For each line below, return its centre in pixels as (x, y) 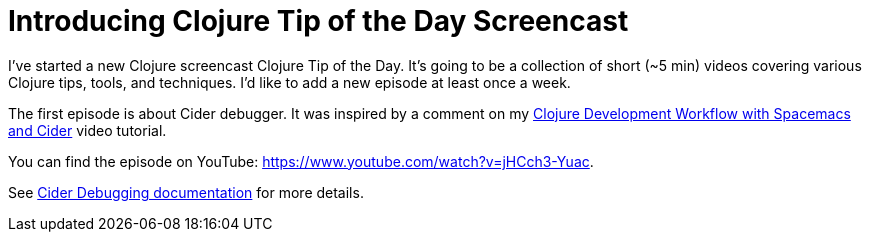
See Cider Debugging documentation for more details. (186, 192)
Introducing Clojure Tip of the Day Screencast (318, 21)
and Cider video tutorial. (87, 130)
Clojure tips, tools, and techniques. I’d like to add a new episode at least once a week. (289, 82)
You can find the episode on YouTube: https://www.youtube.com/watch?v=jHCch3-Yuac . (301, 161)
